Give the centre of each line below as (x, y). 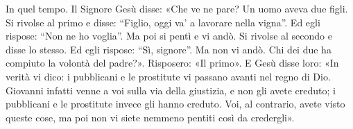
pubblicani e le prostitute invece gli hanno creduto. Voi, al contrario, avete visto (175, 104)
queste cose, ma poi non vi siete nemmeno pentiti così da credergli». (150, 117)
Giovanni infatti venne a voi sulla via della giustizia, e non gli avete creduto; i (171, 90)
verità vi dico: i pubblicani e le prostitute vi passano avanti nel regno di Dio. (168, 76)
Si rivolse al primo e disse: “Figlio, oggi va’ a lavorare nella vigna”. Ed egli (163, 22)
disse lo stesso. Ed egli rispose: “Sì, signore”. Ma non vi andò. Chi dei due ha (169, 49)
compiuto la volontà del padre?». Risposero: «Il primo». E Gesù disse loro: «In (172, 63)
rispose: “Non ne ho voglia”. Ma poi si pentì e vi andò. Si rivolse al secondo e (169, 36)
